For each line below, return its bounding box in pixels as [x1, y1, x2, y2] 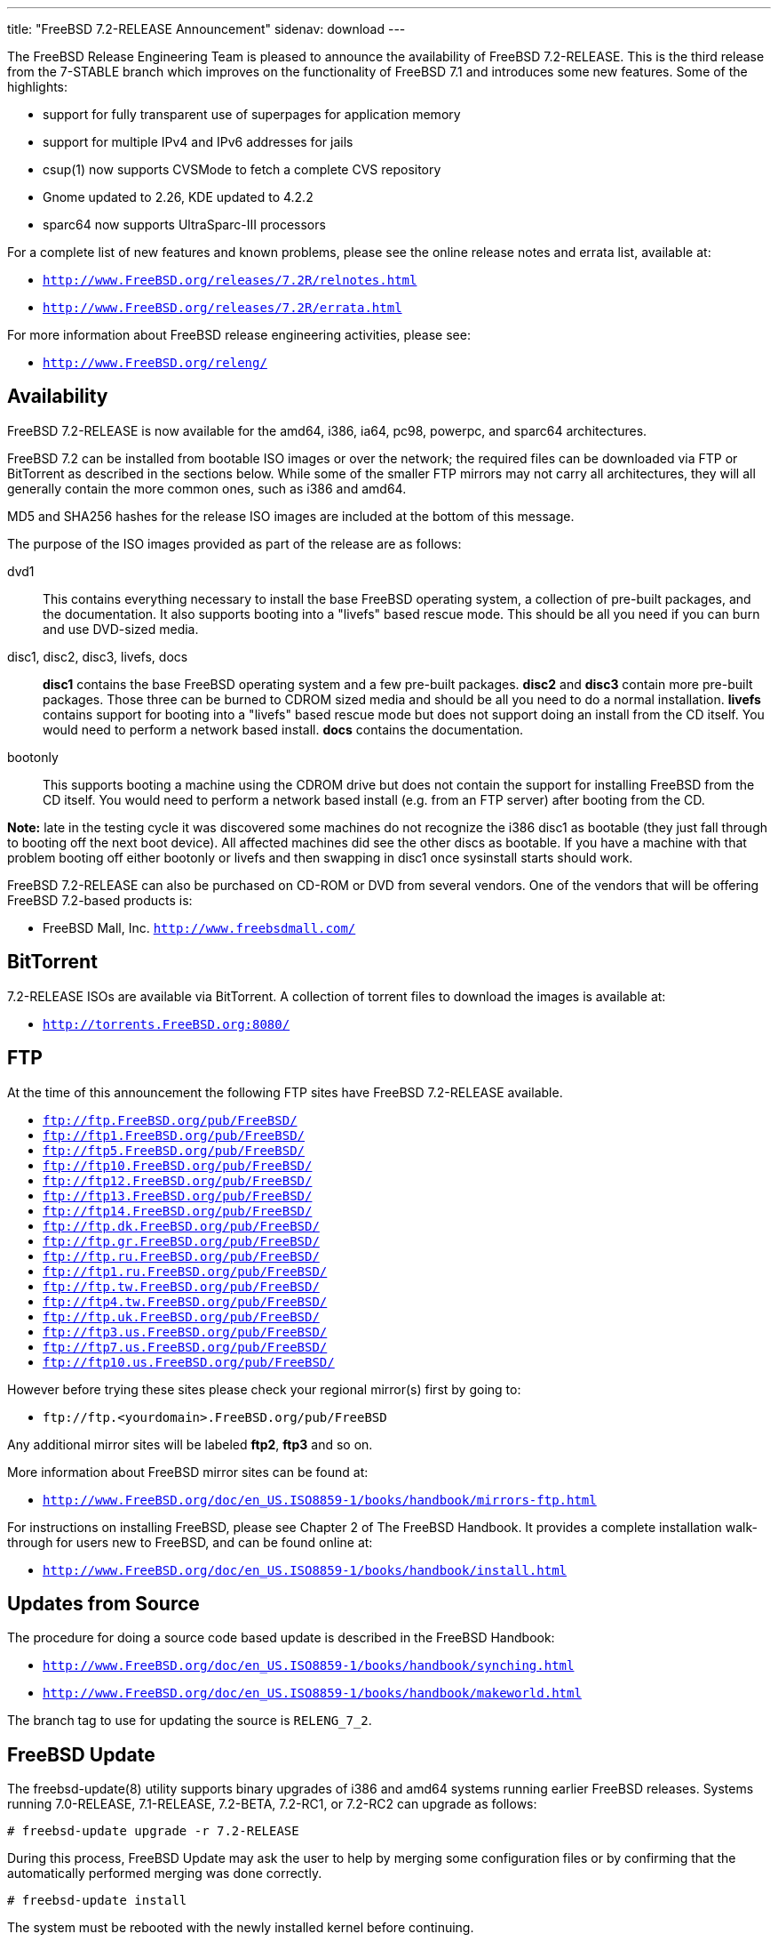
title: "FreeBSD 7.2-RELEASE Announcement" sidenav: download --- [7, 21, 406, 36]
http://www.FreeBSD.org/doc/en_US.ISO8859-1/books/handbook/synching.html [43, 1658, 575, 1673]
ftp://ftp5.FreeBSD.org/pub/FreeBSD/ [43, 1143, 306, 1158]
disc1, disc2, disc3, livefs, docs [7, 648, 188, 664]
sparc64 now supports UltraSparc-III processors [43, 217, 326, 232]
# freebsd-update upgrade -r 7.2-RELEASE [7, 1824, 299, 1839]
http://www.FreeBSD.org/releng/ [43, 356, 267, 370]
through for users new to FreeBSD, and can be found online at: [7, 1534, 373, 1550]
